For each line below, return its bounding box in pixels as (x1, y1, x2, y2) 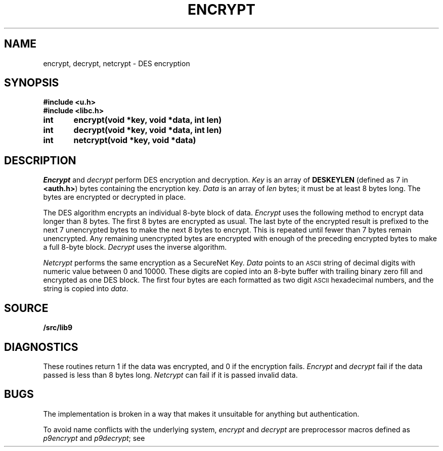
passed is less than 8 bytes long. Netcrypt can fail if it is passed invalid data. (43, 370, 298, 379)
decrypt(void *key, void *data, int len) (73, 125, 222, 136)
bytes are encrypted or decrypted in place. (43, 193, 186, 202)
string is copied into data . (43, 284, 128, 293)
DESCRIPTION (4, 154, 76, 167)
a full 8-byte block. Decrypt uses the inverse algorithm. (43, 243, 227, 252)
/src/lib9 (43, 323, 73, 332)
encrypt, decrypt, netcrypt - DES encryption (43, 59, 190, 68)
